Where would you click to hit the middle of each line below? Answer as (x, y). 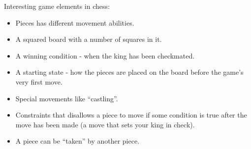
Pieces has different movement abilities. (75, 22)
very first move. (39, 81)
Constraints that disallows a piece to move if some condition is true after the (131, 115)
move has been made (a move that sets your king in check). (105, 124)
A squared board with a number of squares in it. (89, 39)
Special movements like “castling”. (67, 98)
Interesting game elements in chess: (57, 6)
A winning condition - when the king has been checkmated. (105, 55)
